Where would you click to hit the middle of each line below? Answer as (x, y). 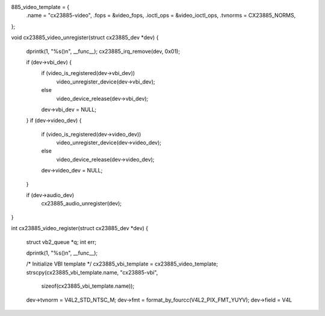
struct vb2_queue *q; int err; (61, 242)
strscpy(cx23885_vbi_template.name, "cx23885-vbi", (92, 272)
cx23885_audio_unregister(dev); (82, 204)
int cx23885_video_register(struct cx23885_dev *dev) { (80, 228)
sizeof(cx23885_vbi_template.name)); (88, 286)
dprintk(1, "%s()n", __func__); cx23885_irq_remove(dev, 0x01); (103, 51)
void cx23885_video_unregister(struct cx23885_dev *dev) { (85, 38)
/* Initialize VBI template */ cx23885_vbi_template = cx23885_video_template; (122, 264)
